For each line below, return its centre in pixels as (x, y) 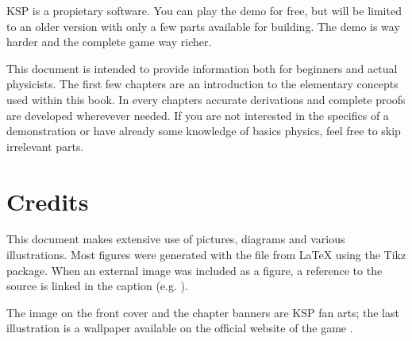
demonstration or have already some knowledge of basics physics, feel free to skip (204, 131)
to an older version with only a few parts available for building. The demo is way (203, 26)
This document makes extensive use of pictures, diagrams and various (176, 239)
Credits (48, 201)
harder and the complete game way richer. (109, 42)
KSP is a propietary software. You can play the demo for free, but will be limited (204, 10)
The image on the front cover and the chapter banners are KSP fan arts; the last (203, 312)
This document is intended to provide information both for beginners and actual (202, 68)
